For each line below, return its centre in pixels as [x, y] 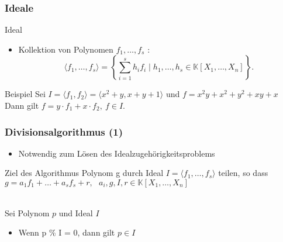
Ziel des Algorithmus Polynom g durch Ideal [84, 173]
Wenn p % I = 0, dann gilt [67, 232]
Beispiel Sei [25, 94]
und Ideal [76, 212]
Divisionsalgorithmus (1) [64, 131]
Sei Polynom [27, 212]
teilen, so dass [243, 173]
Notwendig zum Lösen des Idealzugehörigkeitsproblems [117, 153]
